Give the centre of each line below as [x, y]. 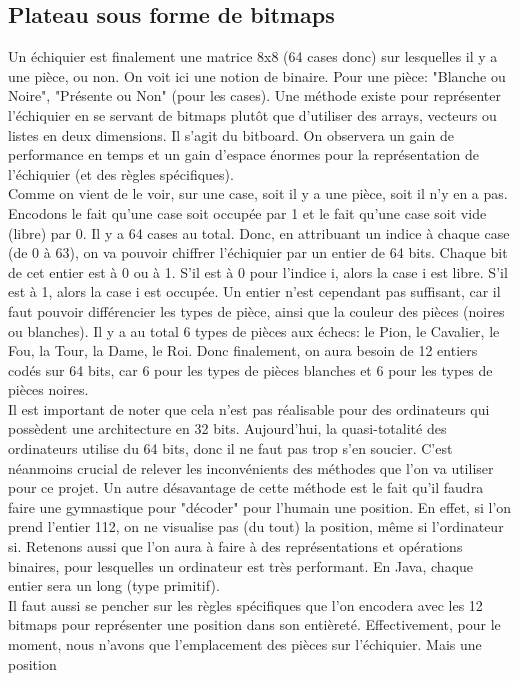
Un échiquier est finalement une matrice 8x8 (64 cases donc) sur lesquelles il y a [253, 56]
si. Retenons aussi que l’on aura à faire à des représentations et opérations [235, 546]
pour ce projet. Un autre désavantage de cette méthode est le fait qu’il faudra [246, 487]
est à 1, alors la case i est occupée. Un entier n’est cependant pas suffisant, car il [254, 291]
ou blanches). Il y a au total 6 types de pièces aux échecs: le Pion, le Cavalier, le [254, 330]
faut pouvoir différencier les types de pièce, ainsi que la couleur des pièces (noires [256, 310]
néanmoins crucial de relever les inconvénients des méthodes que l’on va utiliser [251, 467]
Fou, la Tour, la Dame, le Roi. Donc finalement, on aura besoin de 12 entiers [243, 350]
